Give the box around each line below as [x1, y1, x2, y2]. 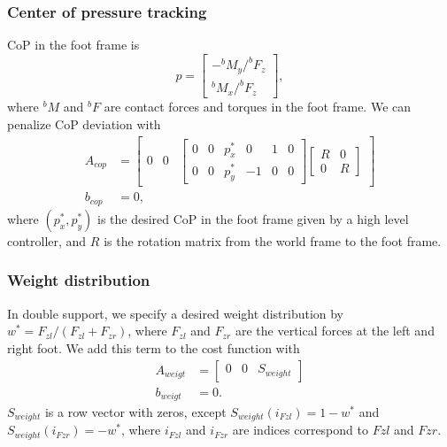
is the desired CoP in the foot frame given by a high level [97, 209, 409, 227]
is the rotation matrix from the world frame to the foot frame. [104, 231, 442, 250]
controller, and [7, 231, 87, 250]
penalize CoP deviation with [7, 114, 161, 133]
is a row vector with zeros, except [44, 403, 227, 420]
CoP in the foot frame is [7, 35, 140, 54]
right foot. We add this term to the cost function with [7, 338, 300, 357]
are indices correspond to [232, 420, 368, 439]
